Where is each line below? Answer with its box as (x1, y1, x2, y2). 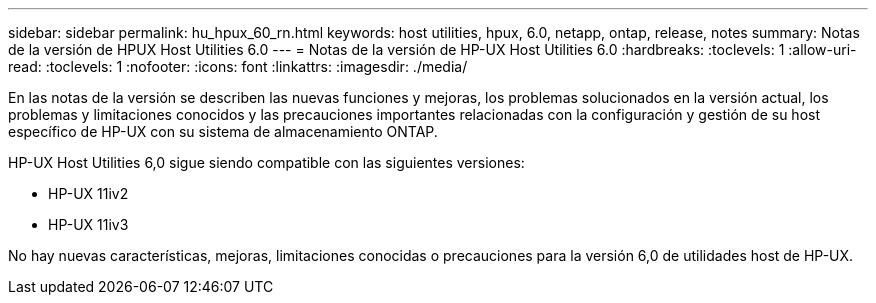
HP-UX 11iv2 (48, 185, 129, 202)
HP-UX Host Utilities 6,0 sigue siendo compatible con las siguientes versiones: (8, 154, 525, 171)
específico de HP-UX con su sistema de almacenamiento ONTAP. (8, 123, 438, 140)
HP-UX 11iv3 (48, 216, 129, 233)
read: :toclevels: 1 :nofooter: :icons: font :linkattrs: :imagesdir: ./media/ (8, 58, 468, 75)
